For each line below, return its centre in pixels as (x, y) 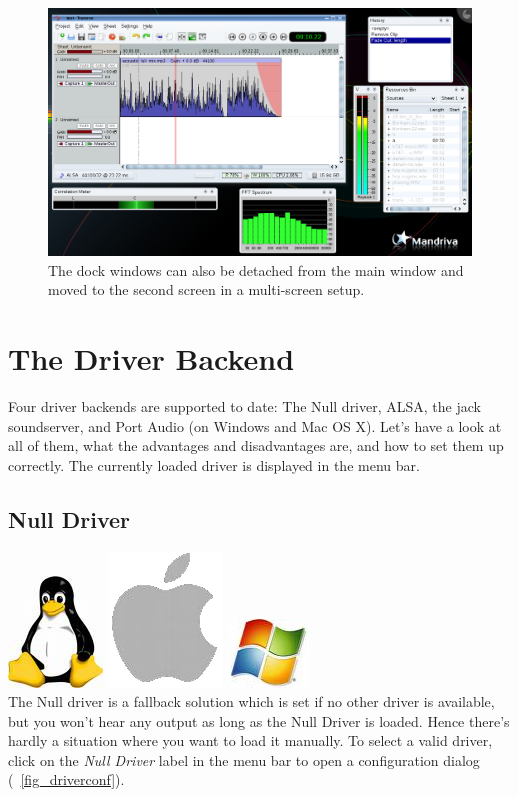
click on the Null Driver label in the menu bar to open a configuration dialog (244, 759)
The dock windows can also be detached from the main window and (256, 269)
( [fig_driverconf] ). (66, 779)
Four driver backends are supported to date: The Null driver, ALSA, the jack (244, 405)
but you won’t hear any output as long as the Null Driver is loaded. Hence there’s (259, 720)
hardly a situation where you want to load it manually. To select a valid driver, (250, 740)
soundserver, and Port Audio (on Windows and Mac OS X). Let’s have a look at (255, 425)
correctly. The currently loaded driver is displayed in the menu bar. (214, 464)
